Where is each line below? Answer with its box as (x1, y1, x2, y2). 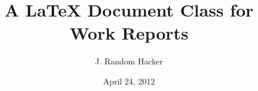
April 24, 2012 (103, 74, 155, 87)
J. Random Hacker (95, 55, 163, 67)
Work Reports (69, 21, 188, 45)
